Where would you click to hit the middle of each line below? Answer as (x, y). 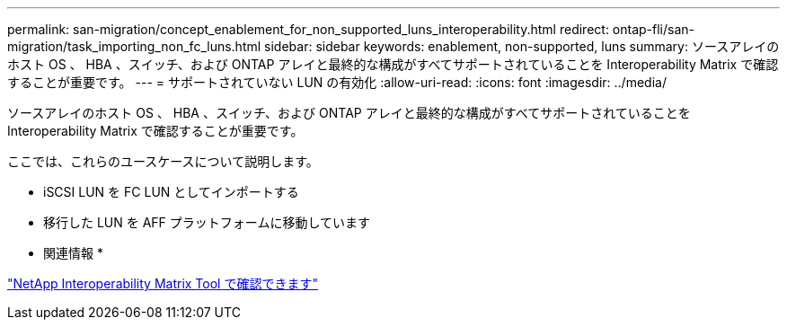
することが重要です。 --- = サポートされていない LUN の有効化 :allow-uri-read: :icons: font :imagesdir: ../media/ (337, 82)
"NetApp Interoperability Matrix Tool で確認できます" (163, 283)
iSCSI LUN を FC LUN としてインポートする (171, 192)
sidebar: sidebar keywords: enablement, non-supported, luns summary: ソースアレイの (522, 46)
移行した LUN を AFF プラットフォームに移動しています (207, 222)
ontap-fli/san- (654, 29)
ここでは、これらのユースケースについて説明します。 (163, 161)
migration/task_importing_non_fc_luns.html (134, 46)
